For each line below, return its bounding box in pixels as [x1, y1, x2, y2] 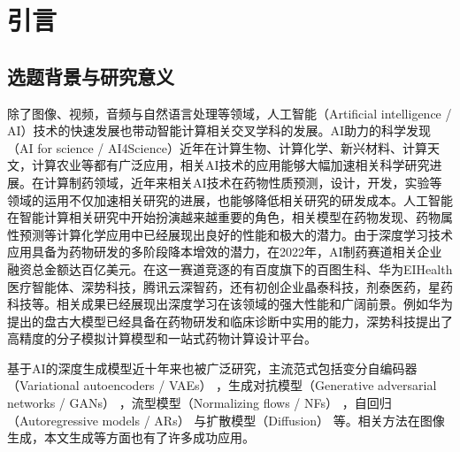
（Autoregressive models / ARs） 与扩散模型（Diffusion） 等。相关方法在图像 [7, 410, 445, 429]
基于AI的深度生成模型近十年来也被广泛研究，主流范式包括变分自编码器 [7, 358, 418, 377]
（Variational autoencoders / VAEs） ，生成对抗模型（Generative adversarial [7, 376, 437, 395]
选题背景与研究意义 [7, 62, 174, 89]
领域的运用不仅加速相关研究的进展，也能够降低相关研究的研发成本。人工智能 [7, 190, 453, 209]
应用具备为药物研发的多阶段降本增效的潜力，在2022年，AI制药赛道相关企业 [7, 242, 442, 261]
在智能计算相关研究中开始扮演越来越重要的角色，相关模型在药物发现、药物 [7, 208, 441, 226]
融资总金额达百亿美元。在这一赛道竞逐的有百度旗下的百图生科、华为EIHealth [7, 259, 453, 278]
